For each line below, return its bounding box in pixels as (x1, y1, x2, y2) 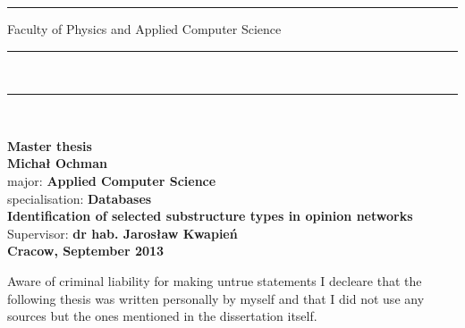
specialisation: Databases (7, 189, 152, 207)
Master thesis (7, 136, 92, 155)
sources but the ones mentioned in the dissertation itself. (7, 307, 317, 325)
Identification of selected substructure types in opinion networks (7, 206, 413, 225)
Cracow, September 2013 (7, 241, 165, 260)
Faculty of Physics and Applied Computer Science (7, 20, 282, 38)
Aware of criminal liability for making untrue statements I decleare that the (7, 271, 422, 290)
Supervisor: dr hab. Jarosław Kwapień (7, 223, 238, 242)
